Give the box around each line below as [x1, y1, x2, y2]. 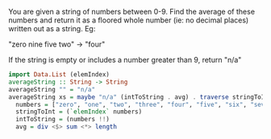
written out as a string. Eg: [8, 24, 96, 33]
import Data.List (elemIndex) [8, 71, 110, 79]
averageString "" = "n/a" [8, 85, 95, 93]
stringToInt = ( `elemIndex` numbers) [15, 108, 143, 116]
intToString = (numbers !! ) [15, 116, 110, 124]
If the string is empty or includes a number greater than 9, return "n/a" [8, 55, 242, 64]
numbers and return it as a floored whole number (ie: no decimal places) [8, 15, 249, 25]
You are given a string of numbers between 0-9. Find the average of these [8, 7, 256, 16]
